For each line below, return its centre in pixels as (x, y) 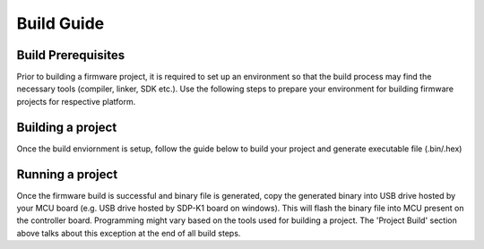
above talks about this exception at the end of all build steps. (129, 233)
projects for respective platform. (76, 101)
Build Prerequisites (71, 55)
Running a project (67, 174)
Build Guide (60, 23)
